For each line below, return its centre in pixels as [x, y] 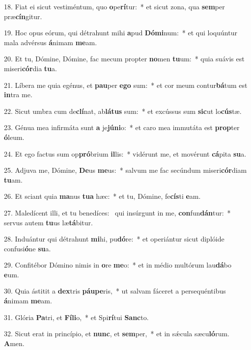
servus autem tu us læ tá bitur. [48, 222]
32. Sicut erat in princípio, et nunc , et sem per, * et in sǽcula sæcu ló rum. [117, 334]
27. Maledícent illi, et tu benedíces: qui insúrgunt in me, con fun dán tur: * [117, 212]
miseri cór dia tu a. [30, 68]
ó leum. [14, 137]
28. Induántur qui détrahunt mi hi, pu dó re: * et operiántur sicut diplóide [114, 239]
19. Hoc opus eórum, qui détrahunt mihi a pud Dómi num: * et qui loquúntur [121, 33]
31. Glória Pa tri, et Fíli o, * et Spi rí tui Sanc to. [76, 317]
